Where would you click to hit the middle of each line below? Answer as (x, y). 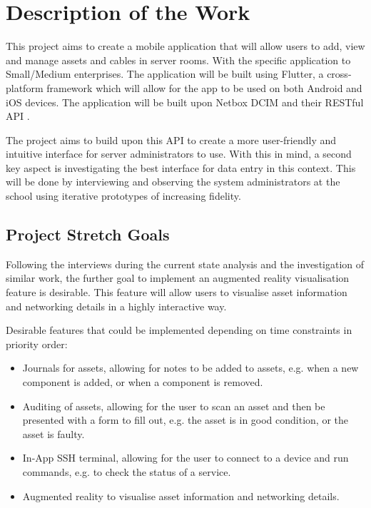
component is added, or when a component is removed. (143, 382)
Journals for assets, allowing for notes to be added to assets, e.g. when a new (190, 368)
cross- (339, 74)
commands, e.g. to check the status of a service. (127, 471)
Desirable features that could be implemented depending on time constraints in (179, 330)
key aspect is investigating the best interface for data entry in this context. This (181, 167)
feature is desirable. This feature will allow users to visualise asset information (177, 292)
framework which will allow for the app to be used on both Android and (204, 87)
